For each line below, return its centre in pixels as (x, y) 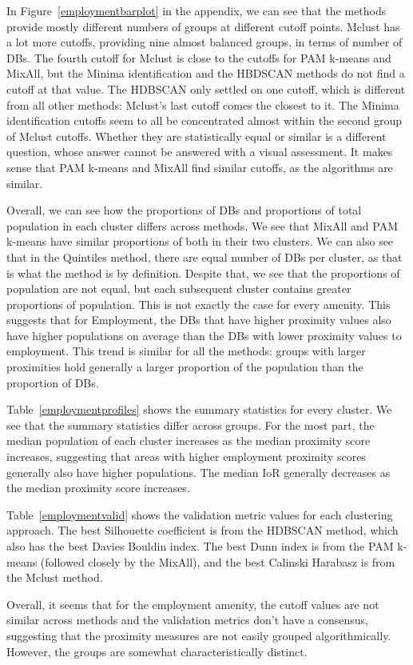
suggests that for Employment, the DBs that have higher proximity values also (199, 320)
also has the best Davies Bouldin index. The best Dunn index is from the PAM (200, 546)
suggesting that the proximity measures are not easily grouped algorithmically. (199, 635)
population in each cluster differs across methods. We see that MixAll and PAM (202, 225)
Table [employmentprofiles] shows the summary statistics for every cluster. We (199, 409)
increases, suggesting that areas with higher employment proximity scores (186, 457)
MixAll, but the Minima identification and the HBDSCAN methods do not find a (206, 73)
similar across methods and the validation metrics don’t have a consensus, (187, 620)
